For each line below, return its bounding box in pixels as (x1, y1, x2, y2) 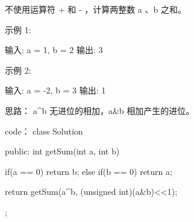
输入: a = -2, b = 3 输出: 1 (5, 84, 106, 97)
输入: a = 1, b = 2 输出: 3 (5, 43, 103, 56)
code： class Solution (5, 124, 83, 137)
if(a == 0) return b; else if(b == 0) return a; (5, 165, 172, 177)
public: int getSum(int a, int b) (5, 145, 120, 157)
